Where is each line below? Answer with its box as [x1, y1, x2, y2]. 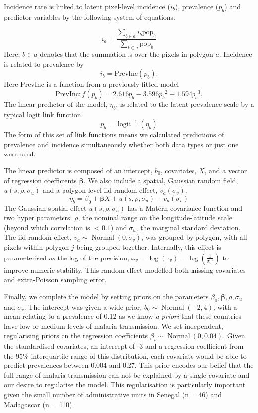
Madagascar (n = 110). [4, 399, 74, 409]
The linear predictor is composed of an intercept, [4, 165, 153, 175]
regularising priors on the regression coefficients [4, 330, 148, 341]
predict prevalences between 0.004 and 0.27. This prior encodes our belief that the [4, 360, 254, 370]
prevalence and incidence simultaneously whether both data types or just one [4, 139, 239, 149]
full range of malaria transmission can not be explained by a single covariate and [4, 369, 250, 380]
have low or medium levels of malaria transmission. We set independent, [4, 320, 223, 331]
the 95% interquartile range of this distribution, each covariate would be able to [4, 350, 247, 361]
